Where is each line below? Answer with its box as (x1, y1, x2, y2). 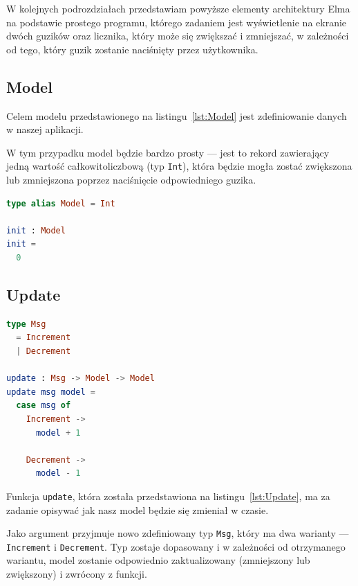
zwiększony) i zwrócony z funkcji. (6, 567, 147, 581)
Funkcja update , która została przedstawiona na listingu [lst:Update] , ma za (6, 488, 330, 503)
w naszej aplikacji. (6, 122, 84, 136)
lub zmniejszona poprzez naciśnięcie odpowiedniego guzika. (6, 172, 256, 187)
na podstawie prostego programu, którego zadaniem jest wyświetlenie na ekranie (6, 15, 347, 29)
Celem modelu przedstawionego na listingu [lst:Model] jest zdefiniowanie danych (6, 108, 347, 123)
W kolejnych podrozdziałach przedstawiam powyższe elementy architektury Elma (6, 1, 350, 15)
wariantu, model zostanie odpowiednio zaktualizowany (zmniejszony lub (6, 553, 310, 567)
